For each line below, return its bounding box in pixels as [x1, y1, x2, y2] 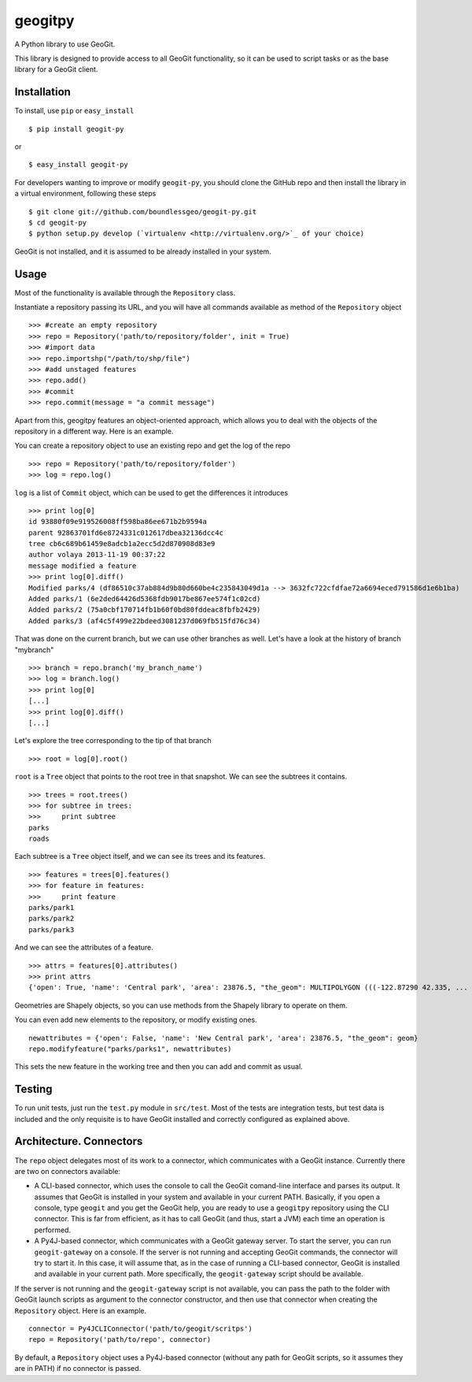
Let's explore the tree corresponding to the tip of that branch [14, 736, 212, 745]
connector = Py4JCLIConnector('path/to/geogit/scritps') [28, 1324, 253, 1333]
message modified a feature [28, 561, 137, 570]
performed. [34, 1225, 71, 1235]
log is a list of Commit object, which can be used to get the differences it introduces [14, 488, 289, 497]
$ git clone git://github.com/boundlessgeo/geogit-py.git [28, 207, 257, 216]
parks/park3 [28, 925, 75, 934]
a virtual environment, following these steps [14, 189, 157, 199]
